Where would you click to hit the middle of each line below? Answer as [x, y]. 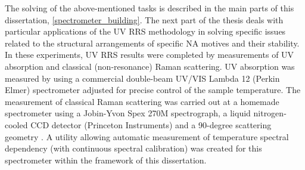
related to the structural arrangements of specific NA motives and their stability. [152, 43]
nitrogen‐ [270, 113]
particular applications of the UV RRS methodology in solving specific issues [145, 31]
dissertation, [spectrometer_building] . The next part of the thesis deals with [144, 19]
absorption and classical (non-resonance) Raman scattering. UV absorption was [150, 66]
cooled [16, 124]
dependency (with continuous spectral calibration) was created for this [133, 148]
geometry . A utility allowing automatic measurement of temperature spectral [147, 136]
